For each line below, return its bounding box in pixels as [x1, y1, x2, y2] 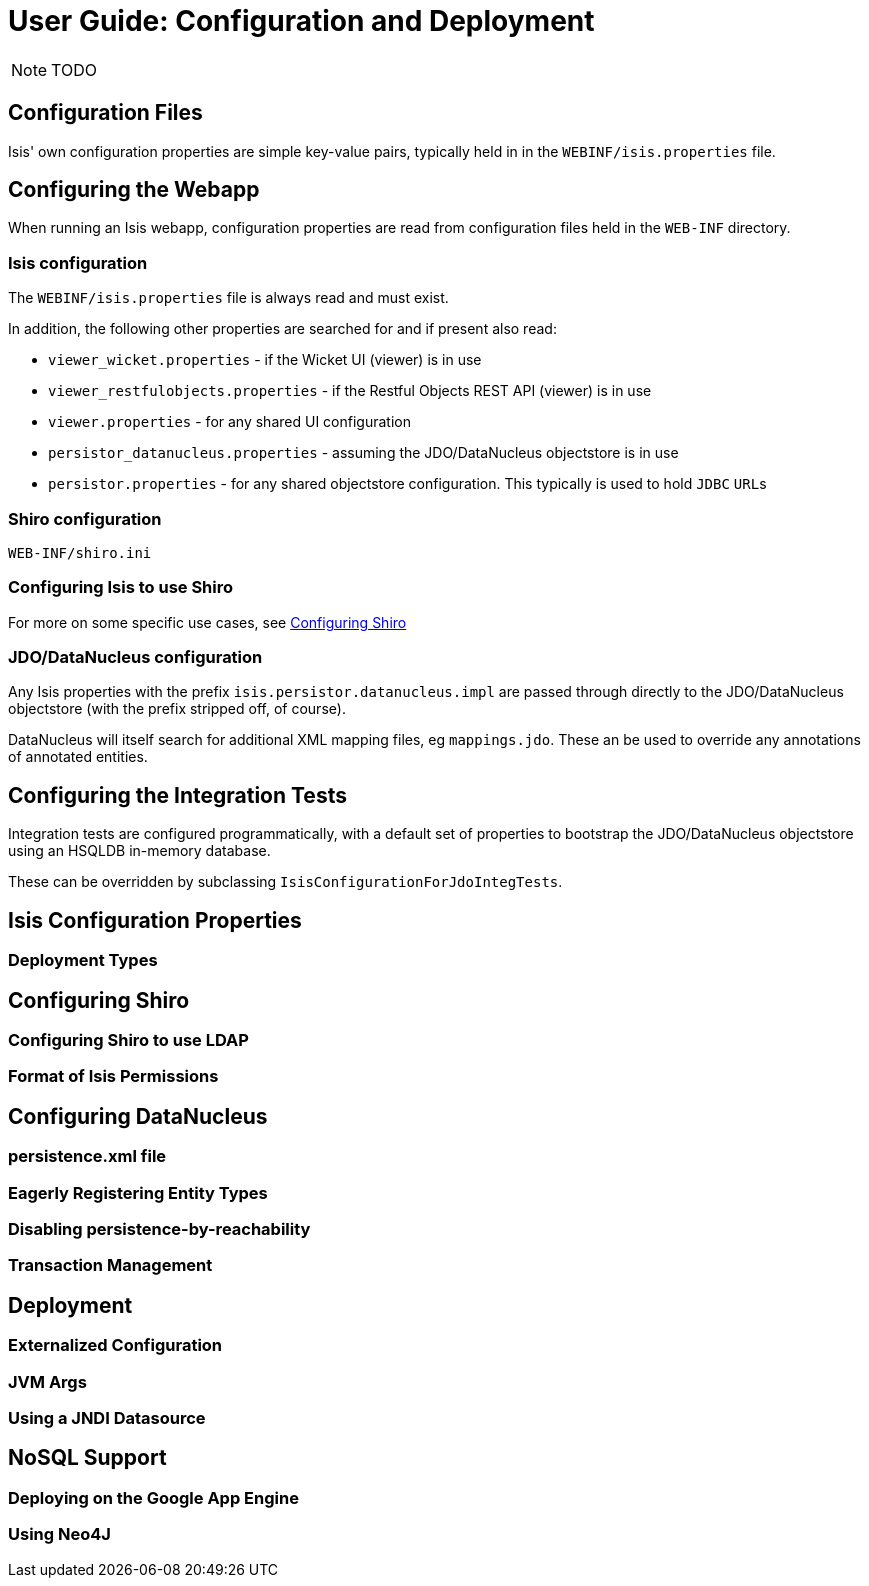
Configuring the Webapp [8, 177, 260, 203]
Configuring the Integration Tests [8, 782, 347, 808]
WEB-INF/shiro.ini [8, 544, 152, 561]
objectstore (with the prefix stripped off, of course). [8, 700, 346, 718]
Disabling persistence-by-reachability [8, 1218, 311, 1239]
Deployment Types [8, 950, 158, 971]
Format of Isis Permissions [8, 1066, 219, 1087]
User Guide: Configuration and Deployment [8, 4, 595, 38]
